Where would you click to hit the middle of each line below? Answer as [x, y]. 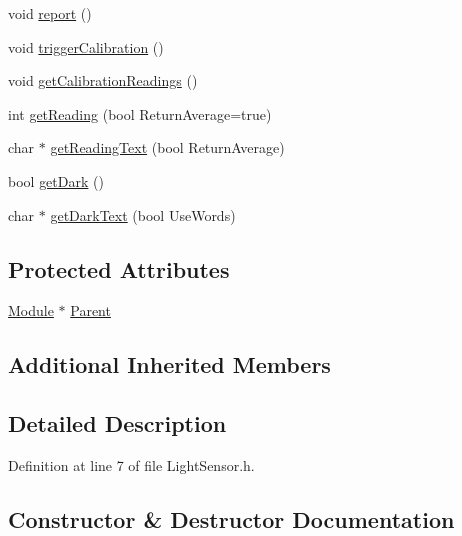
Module [31, 310]
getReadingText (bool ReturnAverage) [167, 147]
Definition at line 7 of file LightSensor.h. [131, 464]
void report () [50, 13]
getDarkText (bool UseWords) [143, 214]
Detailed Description [117, 423]
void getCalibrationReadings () [103, 80]
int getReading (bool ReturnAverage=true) [140, 113]
